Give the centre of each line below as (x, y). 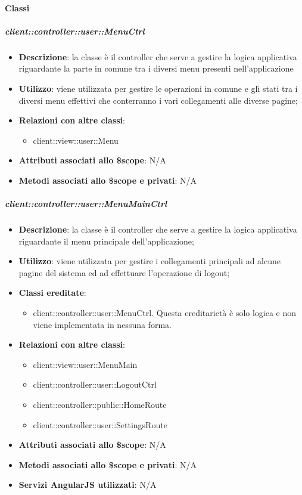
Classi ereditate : (52, 293)
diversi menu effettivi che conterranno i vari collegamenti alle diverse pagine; (158, 100)
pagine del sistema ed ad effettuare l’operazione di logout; (124, 272)
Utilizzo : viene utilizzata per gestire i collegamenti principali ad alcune (150, 261)
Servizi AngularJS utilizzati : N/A (88, 485)
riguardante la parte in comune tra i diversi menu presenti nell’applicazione (156, 68)
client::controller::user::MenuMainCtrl (86, 204)
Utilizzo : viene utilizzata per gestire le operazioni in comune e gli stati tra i (158, 88)
